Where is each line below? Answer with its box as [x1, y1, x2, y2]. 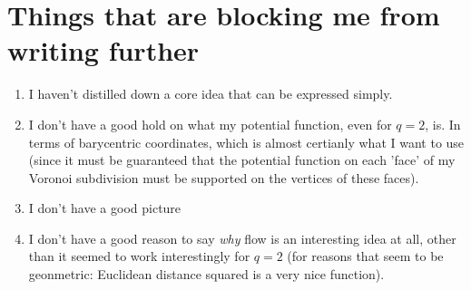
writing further [7, 32, 200, 69]
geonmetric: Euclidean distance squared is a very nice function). [28, 265, 385, 284]
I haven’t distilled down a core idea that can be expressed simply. [28, 84, 393, 103]
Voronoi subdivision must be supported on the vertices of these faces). [28, 168, 419, 187]
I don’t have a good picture [28, 198, 182, 217]
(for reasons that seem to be [287, 246, 444, 266]
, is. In [425, 114, 461, 133]
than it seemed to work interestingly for [28, 246, 250, 266]
